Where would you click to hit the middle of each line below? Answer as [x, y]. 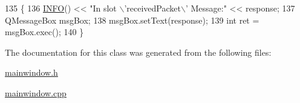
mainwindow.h [31, 72]
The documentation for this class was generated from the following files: [138, 52]
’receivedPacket [152, 8]
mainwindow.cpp [36, 92]
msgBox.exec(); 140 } [44, 32]
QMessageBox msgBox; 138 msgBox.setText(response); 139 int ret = [132, 20]
